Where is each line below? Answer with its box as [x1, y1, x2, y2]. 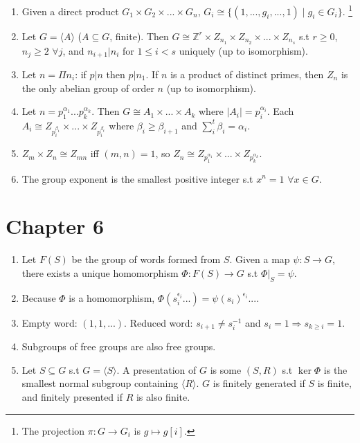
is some [210, 362, 242, 377]
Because [21, 290, 56, 305]
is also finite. [136, 389, 190, 404]
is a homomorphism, [69, 290, 155, 305]
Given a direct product [21, 3, 119, 18]
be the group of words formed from [71, 252, 221, 266]
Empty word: [21, 315, 78, 329]
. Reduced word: [124, 315, 193, 329]
